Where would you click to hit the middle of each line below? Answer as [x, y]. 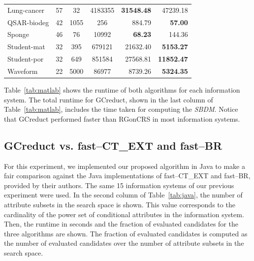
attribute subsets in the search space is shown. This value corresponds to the [120, 205]
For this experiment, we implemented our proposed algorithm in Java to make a [125, 166]
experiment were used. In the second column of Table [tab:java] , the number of [123, 195]
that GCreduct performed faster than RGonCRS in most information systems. [122, 118]
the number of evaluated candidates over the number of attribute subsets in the [124, 243]
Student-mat [26, 47]
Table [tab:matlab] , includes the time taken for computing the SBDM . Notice [121, 109]
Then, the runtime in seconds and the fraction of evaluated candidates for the [121, 224]
